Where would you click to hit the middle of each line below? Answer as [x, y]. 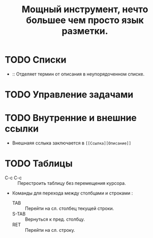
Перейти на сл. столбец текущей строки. [69, 208]
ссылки [22, 129]
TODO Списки [36, 60]
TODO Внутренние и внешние [71, 118]
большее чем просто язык [85, 20]
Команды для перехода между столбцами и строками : [72, 193]
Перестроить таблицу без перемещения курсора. [72, 183]
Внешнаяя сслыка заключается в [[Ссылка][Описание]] [72, 143]
